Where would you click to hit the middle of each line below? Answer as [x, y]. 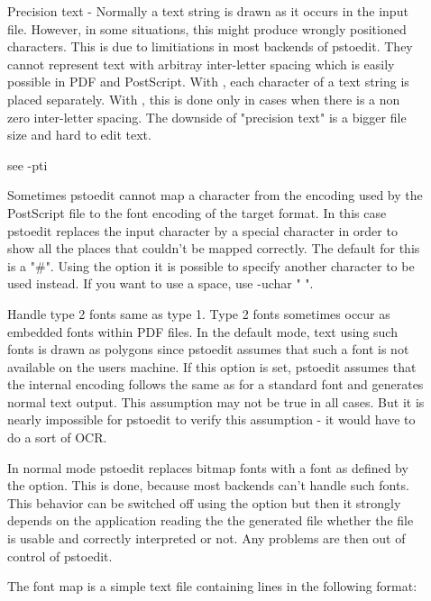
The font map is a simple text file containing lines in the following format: [212, 586]
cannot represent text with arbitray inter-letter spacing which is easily [201, 64]
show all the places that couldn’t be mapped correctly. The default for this [214, 248]
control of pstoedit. [60, 555]
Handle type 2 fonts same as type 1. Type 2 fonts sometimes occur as [199, 313]
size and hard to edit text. [79, 135]
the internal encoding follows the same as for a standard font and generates [215, 384]
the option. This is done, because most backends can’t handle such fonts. [208, 485]
